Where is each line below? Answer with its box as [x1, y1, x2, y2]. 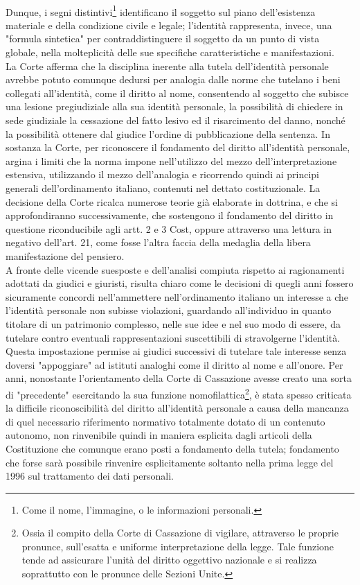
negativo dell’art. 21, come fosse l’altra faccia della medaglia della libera [6, 235, 311, 250]
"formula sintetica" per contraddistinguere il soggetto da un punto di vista [6, 31, 320, 46]
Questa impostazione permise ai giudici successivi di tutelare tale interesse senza [6, 344, 347, 358]
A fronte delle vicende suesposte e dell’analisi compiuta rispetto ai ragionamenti [6, 262, 345, 277]
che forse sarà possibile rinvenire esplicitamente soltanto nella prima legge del [6, 455, 334, 469]
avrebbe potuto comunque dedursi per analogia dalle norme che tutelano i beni [6, 72, 341, 87]
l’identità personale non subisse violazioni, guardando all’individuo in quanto [6, 303, 332, 317]
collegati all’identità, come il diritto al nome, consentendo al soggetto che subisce [6, 85, 349, 100]
